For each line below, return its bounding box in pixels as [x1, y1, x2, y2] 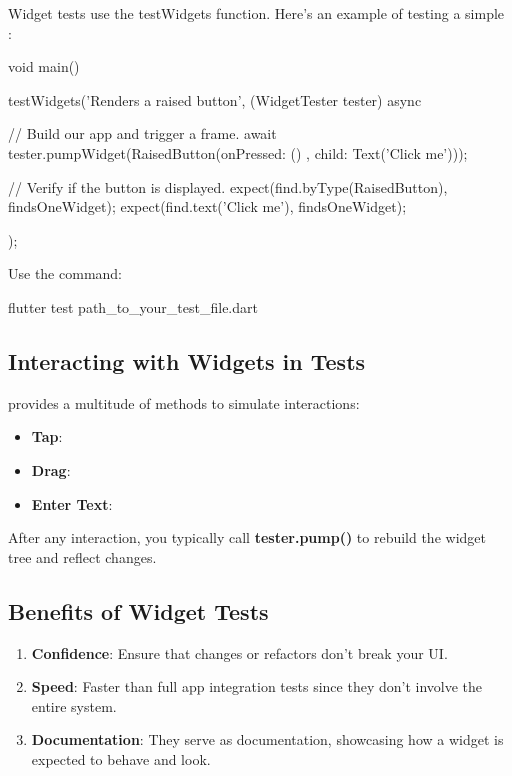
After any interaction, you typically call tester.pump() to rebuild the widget [8, 527, 486, 548]
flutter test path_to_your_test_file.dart [8, 296, 258, 317]
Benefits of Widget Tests [8, 595, 269, 626]
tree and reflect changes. [8, 546, 157, 567]
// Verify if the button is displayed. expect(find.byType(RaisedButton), [8, 176, 448, 197]
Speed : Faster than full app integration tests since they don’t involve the [31, 676, 482, 697]
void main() [8, 56, 80, 77]
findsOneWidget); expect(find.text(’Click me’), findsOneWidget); [8, 196, 407, 217]
